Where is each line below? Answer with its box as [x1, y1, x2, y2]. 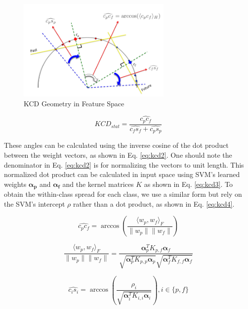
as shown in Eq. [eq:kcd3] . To [144, 178, 233, 189]
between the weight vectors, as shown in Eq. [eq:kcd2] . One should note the [4, 150, 232, 160]
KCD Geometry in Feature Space [24, 98, 124, 108]
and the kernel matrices [62, 178, 134, 189]
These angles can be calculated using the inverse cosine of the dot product [4, 140, 229, 150]
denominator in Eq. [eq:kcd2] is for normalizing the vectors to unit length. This [4, 159, 244, 170]
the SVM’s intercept [4, 198, 65, 209]
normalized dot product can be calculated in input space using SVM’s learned [4, 169, 240, 179]
